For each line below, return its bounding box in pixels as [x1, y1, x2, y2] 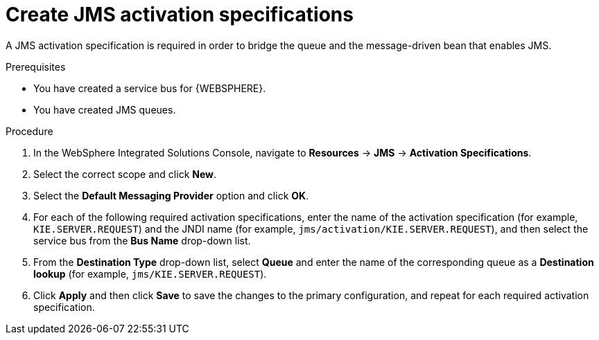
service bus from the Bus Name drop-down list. [33, 234, 251, 247]
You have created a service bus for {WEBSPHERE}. [33, 82, 266, 94]
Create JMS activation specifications [6, 3, 354, 26]
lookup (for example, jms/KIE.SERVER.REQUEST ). [33, 267, 267, 280]
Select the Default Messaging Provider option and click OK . [33, 189, 309, 202]
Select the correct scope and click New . [33, 168, 217, 180]
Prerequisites [6, 60, 66, 73]
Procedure [6, 125, 53, 137]
